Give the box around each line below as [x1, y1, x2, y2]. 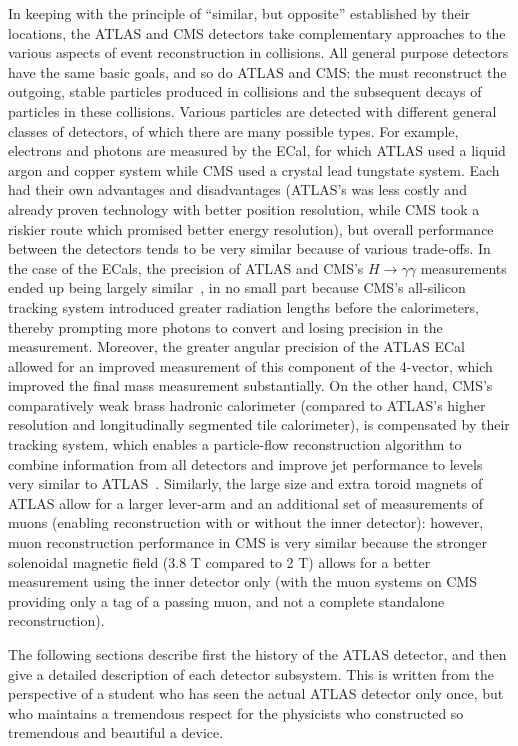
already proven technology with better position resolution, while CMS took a [8, 198, 480, 219]
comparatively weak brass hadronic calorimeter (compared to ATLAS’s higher [8, 394, 486, 415]
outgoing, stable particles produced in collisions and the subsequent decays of [8, 81, 482, 102]
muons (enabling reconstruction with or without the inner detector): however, [8, 512, 484, 533]
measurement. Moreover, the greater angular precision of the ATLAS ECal [8, 336, 465, 357]
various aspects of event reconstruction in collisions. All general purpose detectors [8, 42, 509, 63]
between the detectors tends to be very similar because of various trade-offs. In [8, 238, 491, 259]
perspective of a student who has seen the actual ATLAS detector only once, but [8, 683, 504, 704]
